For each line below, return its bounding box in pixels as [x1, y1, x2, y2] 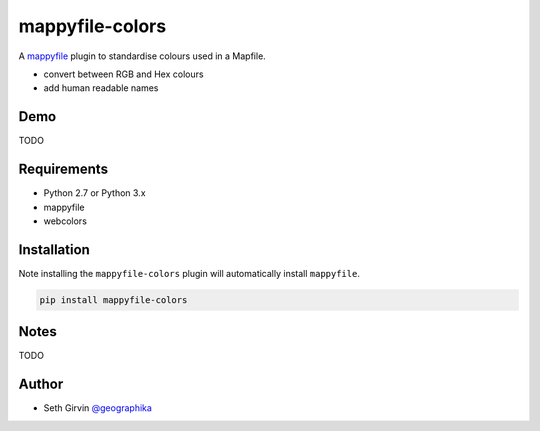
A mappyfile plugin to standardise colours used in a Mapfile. [18, 50, 267, 62]
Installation [18, 241, 90, 258]
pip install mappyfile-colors [39, 294, 188, 305]
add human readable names [43, 82, 159, 94]
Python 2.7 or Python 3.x [43, 187, 146, 199]
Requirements [18, 161, 109, 178]
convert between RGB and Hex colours [43, 68, 204, 80]
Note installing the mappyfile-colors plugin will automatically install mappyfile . [18, 267, 360, 279]
